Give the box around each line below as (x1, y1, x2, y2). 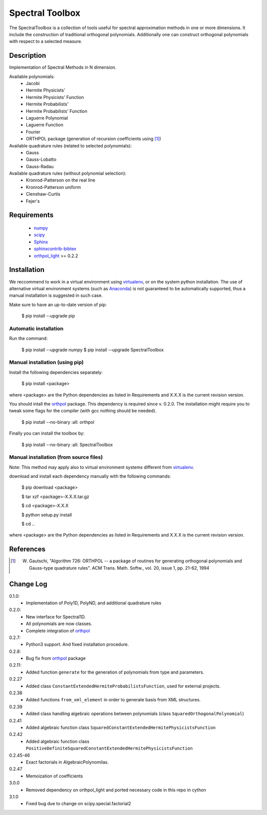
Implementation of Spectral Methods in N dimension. (9, 64, 117, 70)
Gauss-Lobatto (26, 156, 57, 163)
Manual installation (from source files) (9, 454, 103, 461)
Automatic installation (9, 325, 64, 332)
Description (9, 51, 46, 60)
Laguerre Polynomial (26, 115, 68, 121)
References (9, 545, 45, 553)
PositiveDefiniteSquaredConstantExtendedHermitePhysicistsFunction (26, 746, 193, 751)
